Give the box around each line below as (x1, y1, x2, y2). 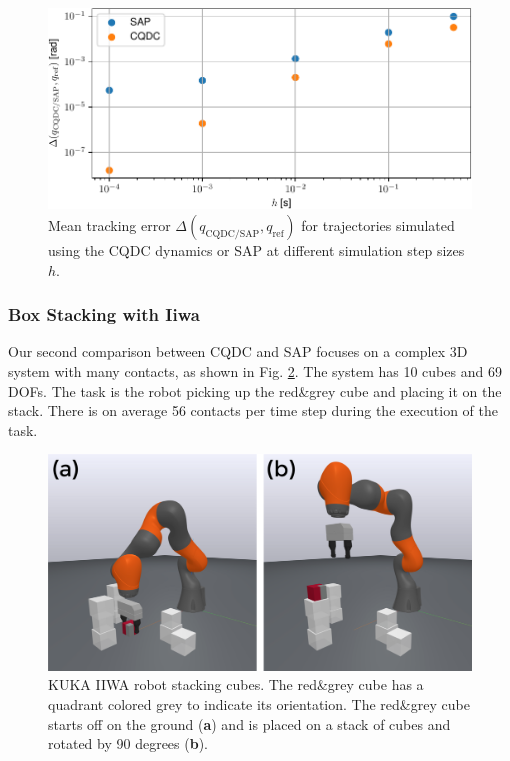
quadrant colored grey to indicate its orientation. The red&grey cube (48, 694, 470, 715)
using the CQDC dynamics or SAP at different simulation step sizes (48, 239, 465, 260)
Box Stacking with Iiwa (8, 302, 200, 327)
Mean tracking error (48, 214, 171, 235)
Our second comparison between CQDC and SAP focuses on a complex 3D (8, 341, 468, 362)
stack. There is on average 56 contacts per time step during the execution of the (8, 400, 499, 421)
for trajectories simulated (301, 214, 455, 235)
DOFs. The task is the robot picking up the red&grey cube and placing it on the (8, 380, 502, 401)
